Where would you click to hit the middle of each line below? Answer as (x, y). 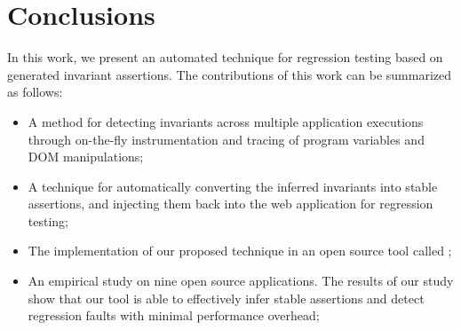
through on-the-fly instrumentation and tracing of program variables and (226, 139)
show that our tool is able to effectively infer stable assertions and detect (226, 298)
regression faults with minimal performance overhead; (174, 315)
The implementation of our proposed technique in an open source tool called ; (240, 251)
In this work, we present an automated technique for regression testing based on (225, 57)
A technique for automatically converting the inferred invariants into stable (233, 186)
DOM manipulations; (86, 157)
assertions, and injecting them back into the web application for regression (230, 204)
